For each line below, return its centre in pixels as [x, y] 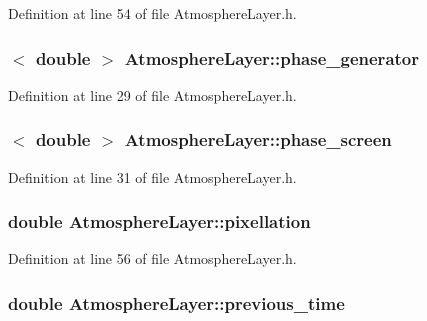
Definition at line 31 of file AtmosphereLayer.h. [152, 176]
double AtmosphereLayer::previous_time [176, 302]
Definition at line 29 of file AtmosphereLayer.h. [152, 94]
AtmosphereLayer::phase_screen [258, 139]
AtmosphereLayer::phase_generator [271, 57]
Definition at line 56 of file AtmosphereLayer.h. [152, 258]
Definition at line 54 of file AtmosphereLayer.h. [152, 13]
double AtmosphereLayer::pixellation [159, 221]
